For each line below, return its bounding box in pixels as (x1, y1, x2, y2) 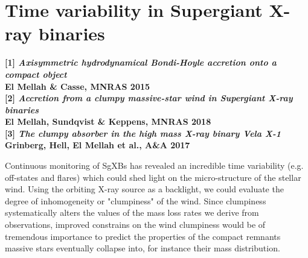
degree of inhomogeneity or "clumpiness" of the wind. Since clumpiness (5, 194, 266, 207)
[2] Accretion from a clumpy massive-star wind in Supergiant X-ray (5, 92, 293, 104)
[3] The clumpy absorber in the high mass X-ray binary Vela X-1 (5, 127, 281, 139)
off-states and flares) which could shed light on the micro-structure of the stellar (5, 171, 301, 183)
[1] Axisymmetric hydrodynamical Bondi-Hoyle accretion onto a (5, 56, 277, 69)
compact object (5, 68, 67, 80)
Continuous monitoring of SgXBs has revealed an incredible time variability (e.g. (5, 159, 304, 172)
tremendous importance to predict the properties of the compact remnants (5, 230, 281, 242)
